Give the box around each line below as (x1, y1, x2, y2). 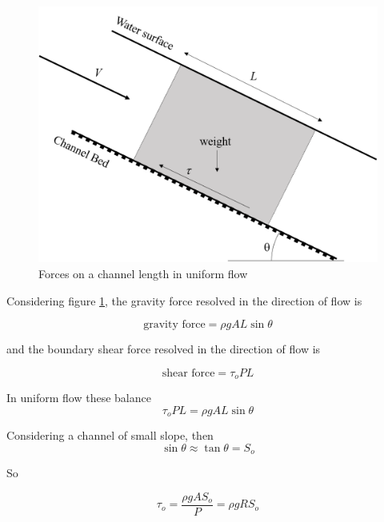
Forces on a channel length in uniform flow (38, 265, 248, 282)
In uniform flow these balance (6, 389, 151, 406)
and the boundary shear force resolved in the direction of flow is (6, 341, 321, 357)
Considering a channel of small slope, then (6, 427, 214, 444)
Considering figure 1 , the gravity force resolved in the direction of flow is (6, 292, 362, 309)
